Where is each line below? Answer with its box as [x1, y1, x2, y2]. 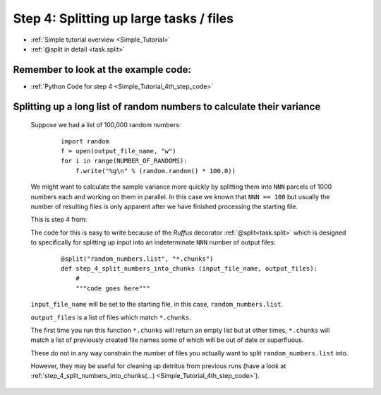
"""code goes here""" [75, 284, 151, 293]
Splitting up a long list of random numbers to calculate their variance [13, 100, 321, 112]
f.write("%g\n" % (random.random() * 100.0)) [75, 167, 236, 175]
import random [61, 137, 109, 145]
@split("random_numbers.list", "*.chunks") [61, 254, 214, 263]
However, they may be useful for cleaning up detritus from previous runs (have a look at [30, 362, 286, 370]
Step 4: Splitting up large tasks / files [13, 11, 234, 26]
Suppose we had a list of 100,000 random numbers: [30, 121, 181, 129]
